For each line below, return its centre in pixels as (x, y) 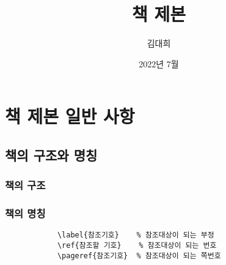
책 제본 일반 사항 (70, 116)
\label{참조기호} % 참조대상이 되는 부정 (136, 235)
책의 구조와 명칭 (51, 155)
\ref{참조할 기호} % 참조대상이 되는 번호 (137, 245)
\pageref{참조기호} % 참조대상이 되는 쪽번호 (139, 256)
